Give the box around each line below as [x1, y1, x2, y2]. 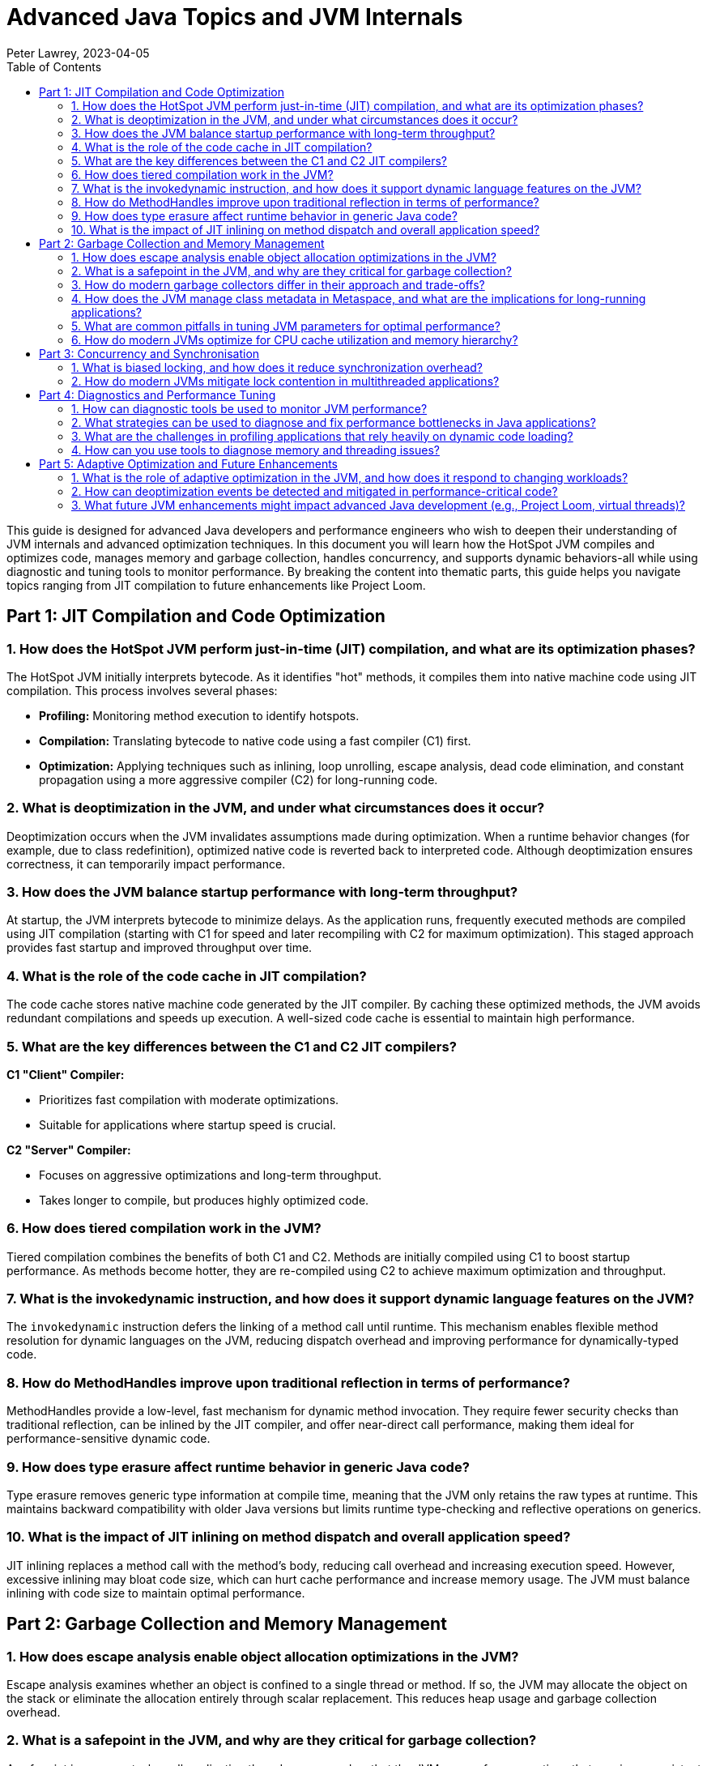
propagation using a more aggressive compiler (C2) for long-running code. [39, 772, 438, 787]
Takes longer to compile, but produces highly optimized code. [39, 1192, 369, 1207]
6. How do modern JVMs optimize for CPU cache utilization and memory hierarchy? [71, 332, 518, 347]
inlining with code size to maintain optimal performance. [6, 1585, 305, 1600]
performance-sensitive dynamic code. [6, 1431, 211, 1446]
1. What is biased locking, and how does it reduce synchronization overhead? [71, 360, 483, 374]
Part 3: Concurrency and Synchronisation [39, 346, 260, 360]
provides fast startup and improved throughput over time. [6, 941, 313, 955]
